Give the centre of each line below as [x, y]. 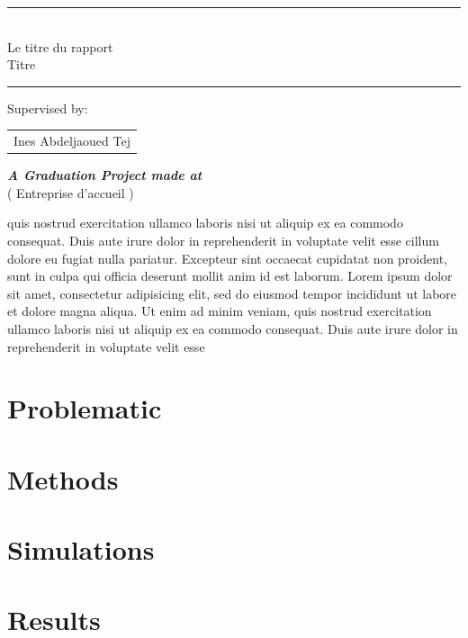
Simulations [81, 549]
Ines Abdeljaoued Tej [72, 141]
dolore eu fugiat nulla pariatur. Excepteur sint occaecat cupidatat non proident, [227, 258]
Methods [63, 478]
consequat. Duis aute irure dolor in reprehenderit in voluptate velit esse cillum [223, 240]
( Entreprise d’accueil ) [71, 192]
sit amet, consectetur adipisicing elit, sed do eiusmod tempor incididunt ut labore [232, 293]
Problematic [85, 408]
